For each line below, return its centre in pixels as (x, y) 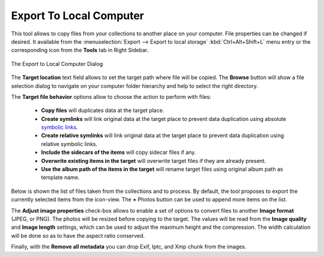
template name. (60, 177)
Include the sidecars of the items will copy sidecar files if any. (118, 152)
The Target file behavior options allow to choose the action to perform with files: (111, 96)
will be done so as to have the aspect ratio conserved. (78, 235)
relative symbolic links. (69, 144)
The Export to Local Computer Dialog (57, 64)
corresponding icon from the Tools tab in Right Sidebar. (80, 50)
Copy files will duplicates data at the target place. (103, 110)
